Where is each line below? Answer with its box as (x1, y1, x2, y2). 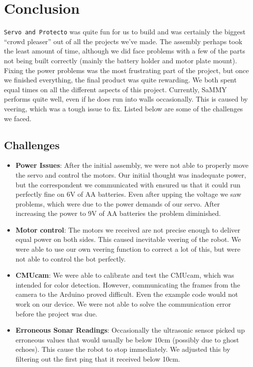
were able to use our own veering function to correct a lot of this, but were (15, 244, 241, 254)
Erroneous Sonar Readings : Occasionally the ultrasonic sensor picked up (15, 325, 245, 335)
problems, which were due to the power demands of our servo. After (15, 198, 220, 209)
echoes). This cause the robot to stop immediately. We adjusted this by (15, 344, 230, 354)
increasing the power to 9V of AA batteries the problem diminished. (15, 208, 221, 218)
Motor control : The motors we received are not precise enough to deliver (15, 224, 241, 235)
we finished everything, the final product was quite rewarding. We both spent (4, 75, 237, 85)
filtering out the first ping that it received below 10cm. (15, 354, 180, 364)
